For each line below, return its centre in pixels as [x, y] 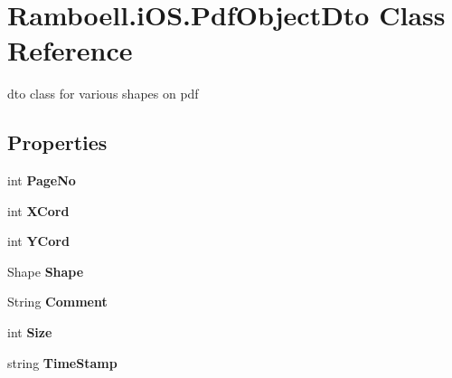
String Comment [57, 302]
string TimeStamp [62, 362]
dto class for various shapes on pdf [103, 94]
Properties [57, 142]
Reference [70, 50]
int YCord [38, 241]
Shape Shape [46, 271]
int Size [30, 332]
